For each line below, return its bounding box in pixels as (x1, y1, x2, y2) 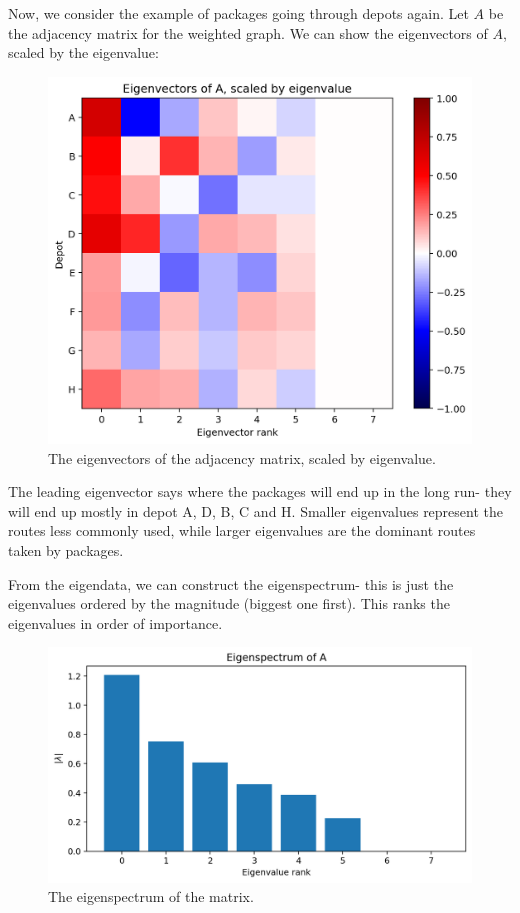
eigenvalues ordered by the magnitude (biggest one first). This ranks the (8, 593, 450, 614)
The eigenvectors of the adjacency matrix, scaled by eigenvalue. (48, 447, 436, 468)
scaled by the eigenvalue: (8, 42, 159, 63)
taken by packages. (8, 540, 124, 561)
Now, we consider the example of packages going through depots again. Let (8, 3, 469, 23)
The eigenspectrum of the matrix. (48, 886, 254, 907)
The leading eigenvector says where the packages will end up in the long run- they (8, 481, 512, 502)
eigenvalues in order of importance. (8, 612, 223, 633)
